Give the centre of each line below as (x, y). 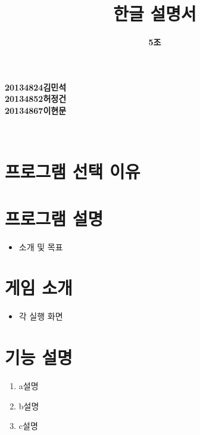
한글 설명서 (155, 13)
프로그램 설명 (54, 218)
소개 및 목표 (41, 246)
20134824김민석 (36, 87)
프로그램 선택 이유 (73, 171)
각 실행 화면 (41, 316)
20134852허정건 (36, 99)
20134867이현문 (36, 110)
